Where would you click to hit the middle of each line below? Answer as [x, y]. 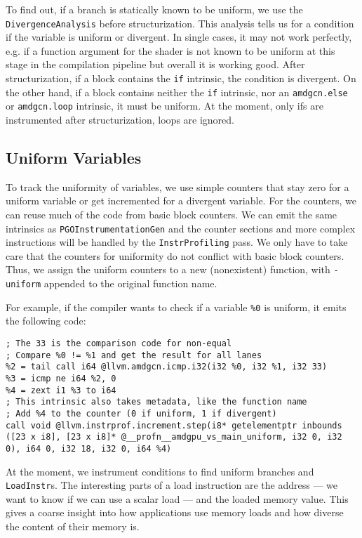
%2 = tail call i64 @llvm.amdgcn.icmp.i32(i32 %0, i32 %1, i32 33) [167, 367]
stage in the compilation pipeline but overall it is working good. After [155, 64]
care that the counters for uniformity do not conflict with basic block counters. [175, 255]
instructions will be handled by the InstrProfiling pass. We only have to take [177, 242]
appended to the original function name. [130, 283]
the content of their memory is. [73, 526]
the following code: [46, 321]
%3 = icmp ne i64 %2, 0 [61, 379]
